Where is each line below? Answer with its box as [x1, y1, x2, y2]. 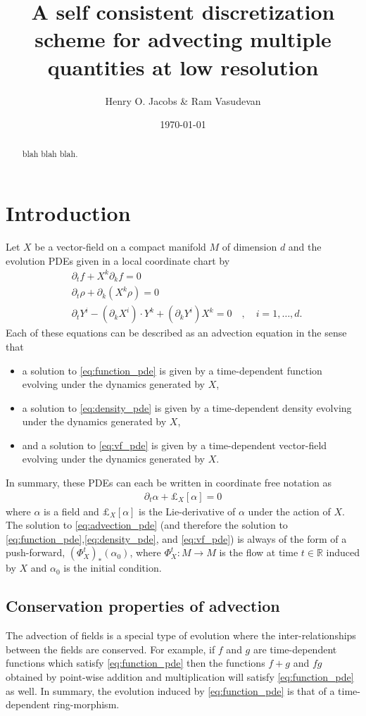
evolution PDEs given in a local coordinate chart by [6, 253, 230, 268]
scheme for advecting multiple [34, 25, 332, 54]
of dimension [222, 239, 277, 254]
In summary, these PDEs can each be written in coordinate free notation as [6, 475, 332, 490]
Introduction [6, 199, 131, 227]
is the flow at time [219, 545, 298, 560]
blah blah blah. [22, 148, 78, 160]
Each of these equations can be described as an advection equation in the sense [6, 325, 347, 340]
